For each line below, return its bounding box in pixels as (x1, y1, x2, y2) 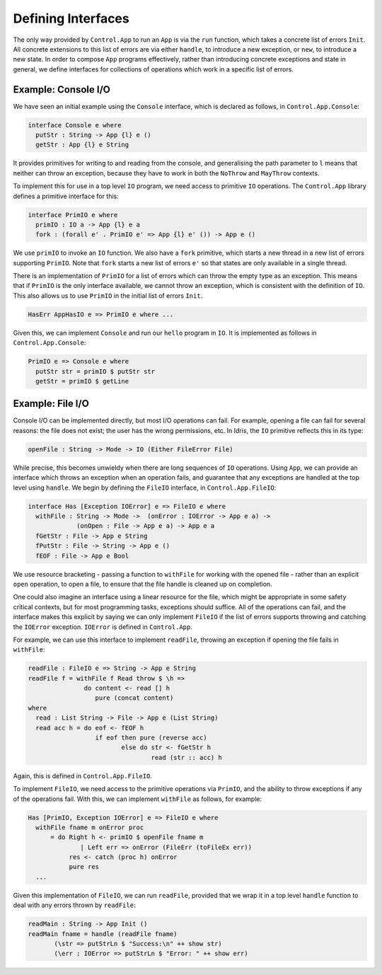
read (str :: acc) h (151, 754, 222, 761)
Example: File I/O (13, 398, 90, 410)
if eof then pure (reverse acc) (95, 734, 208, 742)
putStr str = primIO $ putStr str (35, 367, 156, 375)
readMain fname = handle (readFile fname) (28, 930, 178, 937)
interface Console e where (28, 121, 122, 129)
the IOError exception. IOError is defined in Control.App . (13, 623, 192, 631)
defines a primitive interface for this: (13, 192, 120, 200)
